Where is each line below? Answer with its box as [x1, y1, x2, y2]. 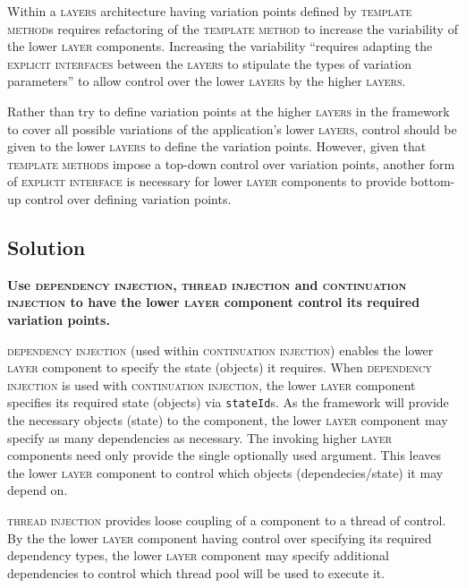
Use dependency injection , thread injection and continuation [7, 275, 407, 294]
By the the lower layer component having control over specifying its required [7, 528, 432, 547]
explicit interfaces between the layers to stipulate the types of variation [7, 54, 411, 72]
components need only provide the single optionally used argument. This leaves [7, 446, 442, 464]
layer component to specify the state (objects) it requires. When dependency [7, 358, 432, 377]
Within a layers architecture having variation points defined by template [7, 2, 412, 20]
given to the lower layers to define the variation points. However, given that [7, 137, 427, 156]
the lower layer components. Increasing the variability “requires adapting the [7, 37, 433, 55]
